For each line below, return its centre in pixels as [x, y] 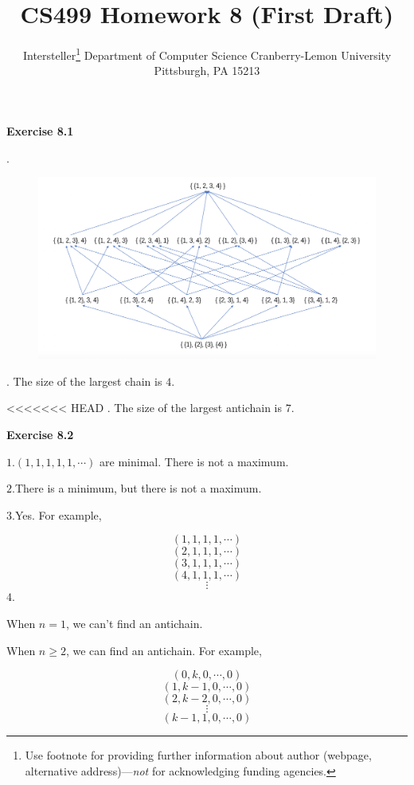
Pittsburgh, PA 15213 [207, 71]
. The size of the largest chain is [84, 381]
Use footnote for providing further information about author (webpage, [198, 755]
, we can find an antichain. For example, [164, 650]
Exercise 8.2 [40, 435]
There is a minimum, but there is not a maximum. [138, 488]
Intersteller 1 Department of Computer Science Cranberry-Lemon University [207, 54]
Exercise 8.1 [40, 130]
